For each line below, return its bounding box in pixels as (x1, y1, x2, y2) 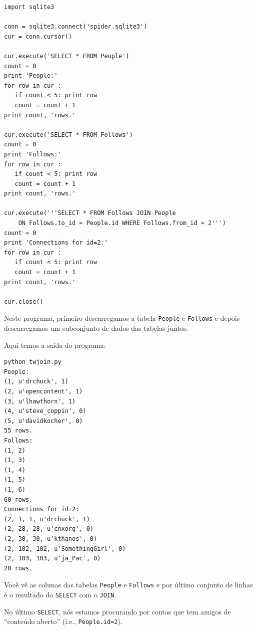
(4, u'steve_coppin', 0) (4, 407, 86, 415)
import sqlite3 (4, 4, 54, 11)
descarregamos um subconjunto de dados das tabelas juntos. (4, 323, 188, 333)
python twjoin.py (4, 358, 61, 366)
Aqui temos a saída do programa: (4, 339, 106, 350)
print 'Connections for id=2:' (4, 239, 108, 247)
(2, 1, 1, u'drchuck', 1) (4, 515, 90, 523)
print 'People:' (4, 72, 58, 80)
